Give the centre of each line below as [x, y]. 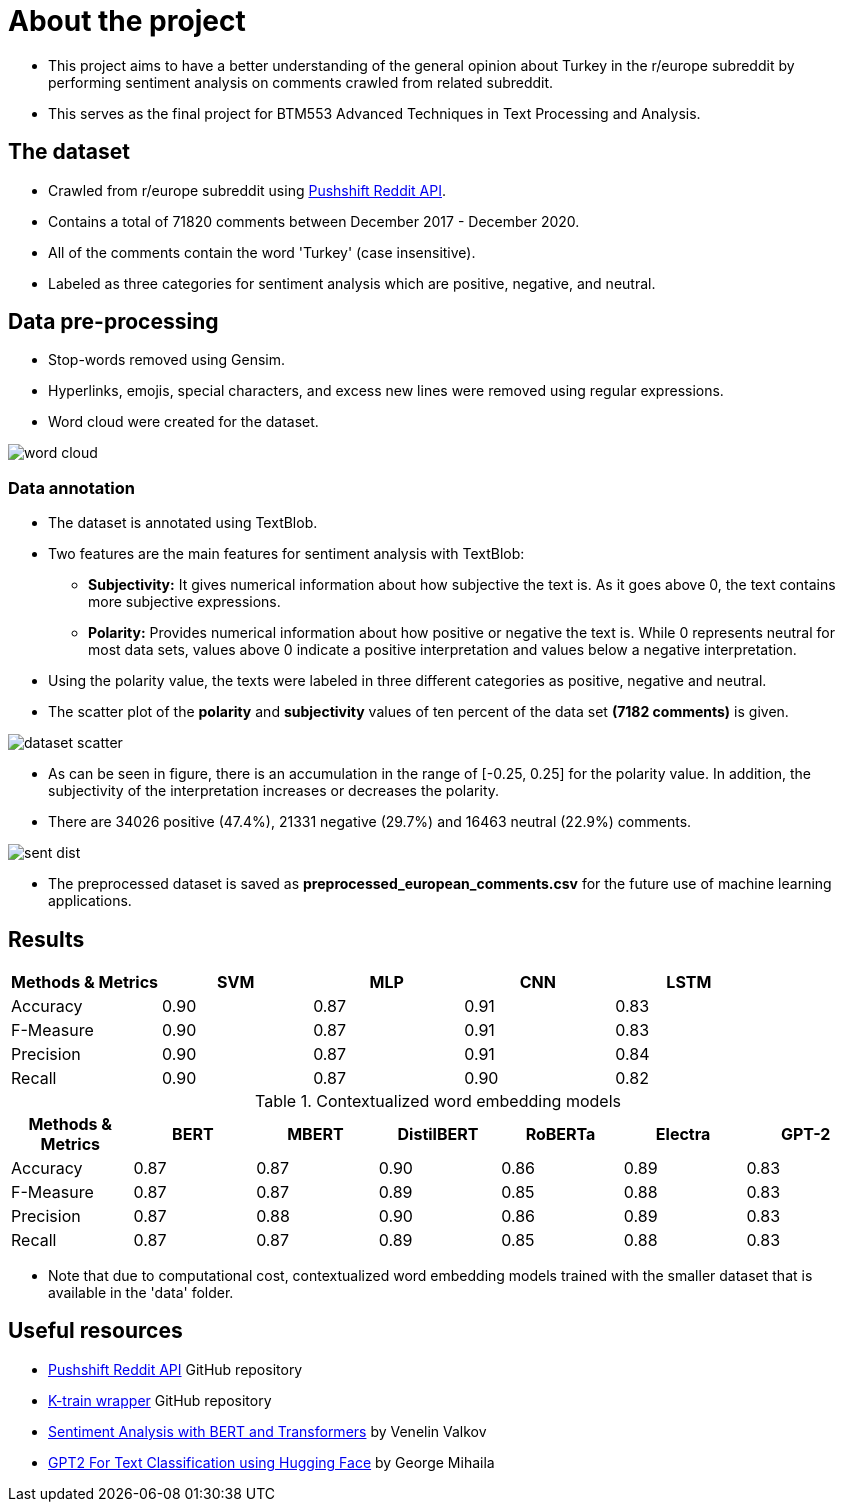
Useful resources [95, 1331]
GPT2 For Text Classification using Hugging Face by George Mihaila [271, 1462]
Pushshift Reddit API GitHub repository [175, 1369]
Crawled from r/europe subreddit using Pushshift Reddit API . [247, 190]
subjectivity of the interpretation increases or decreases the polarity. [274, 791]
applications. [90, 901]
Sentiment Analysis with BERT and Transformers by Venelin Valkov [267, 1431]
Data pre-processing [113, 322]
